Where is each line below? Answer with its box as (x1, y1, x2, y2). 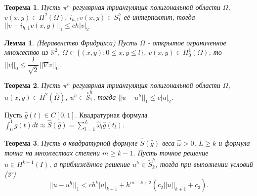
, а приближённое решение (49, 159, 130, 169)
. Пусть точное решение (133, 147, 209, 157)
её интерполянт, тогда (124, 11, 195, 22)
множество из (4, 47, 48, 57)
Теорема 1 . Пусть (4, 2, 61, 12)
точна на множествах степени (4, 147, 100, 157)
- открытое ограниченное (147, 37, 226, 47)
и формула (218, 137, 250, 148)
